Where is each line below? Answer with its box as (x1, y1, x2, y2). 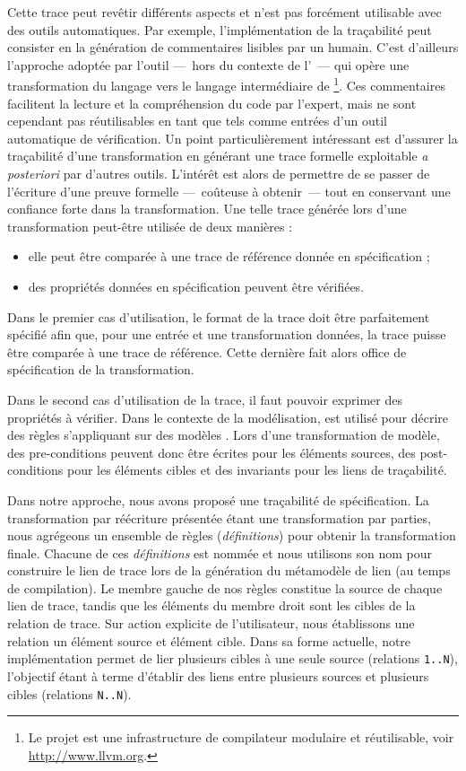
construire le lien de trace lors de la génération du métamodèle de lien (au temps (7, 561, 451, 580)
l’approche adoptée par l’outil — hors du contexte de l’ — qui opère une (7, 55, 410, 74)
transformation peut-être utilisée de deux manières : (7, 216, 293, 235)
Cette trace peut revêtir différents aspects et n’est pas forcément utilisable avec (7, 3, 442, 21)
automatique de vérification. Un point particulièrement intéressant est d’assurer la (7, 128, 458, 147)
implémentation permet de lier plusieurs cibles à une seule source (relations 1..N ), (7, 649, 458, 668)
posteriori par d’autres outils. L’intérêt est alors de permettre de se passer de (7, 164, 430, 182)
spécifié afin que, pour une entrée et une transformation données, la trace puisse (7, 325, 446, 344)
